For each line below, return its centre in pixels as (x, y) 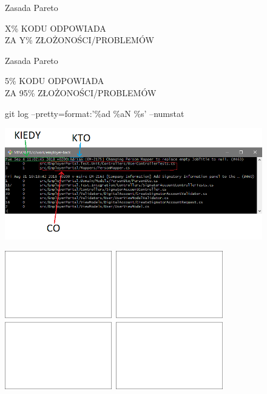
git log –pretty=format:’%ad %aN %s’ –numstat (95, 113)
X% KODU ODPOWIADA (56, 28)
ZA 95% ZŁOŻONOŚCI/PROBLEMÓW (81, 92)
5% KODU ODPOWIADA (55, 81)
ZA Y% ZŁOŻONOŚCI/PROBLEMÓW (79, 40)
